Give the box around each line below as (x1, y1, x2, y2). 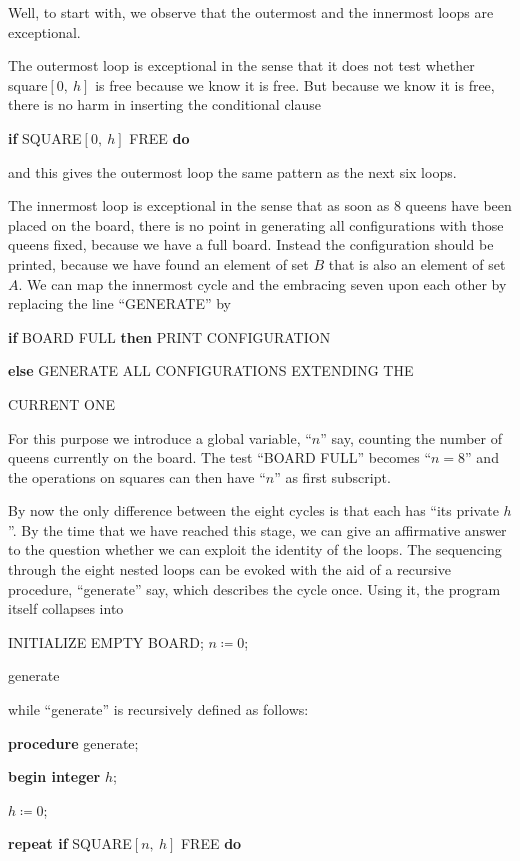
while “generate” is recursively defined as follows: (8, 699, 309, 720)
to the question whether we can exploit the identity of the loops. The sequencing (8, 539, 502, 560)
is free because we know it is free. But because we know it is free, (95, 74, 495, 95)
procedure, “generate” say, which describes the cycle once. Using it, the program (8, 578, 501, 599)
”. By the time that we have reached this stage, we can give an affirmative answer (8, 519, 507, 540)
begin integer (8, 766, 101, 787)
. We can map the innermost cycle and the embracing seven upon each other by (18, 273, 507, 294)
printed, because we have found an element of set (8, 253, 309, 274)
